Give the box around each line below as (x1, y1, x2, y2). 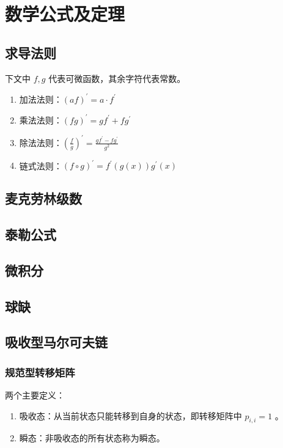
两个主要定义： (5, 388, 65, 401)
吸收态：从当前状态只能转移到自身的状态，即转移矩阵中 (19, 409, 242, 422)
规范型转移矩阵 (5, 364, 75, 380)
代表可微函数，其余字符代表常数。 (48, 72, 186, 84)
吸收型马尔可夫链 (5, 332, 108, 351)
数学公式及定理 (5, 1, 125, 26)
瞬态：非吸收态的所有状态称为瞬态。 (19, 431, 165, 444)
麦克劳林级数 (5, 189, 82, 208)
